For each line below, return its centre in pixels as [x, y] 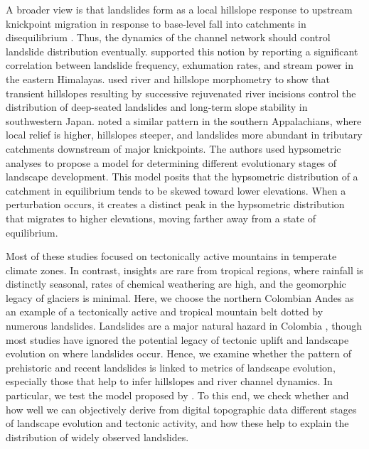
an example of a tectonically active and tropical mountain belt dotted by [165, 312]
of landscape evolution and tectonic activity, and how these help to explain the [177, 423]
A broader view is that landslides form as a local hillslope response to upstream [179, 9]
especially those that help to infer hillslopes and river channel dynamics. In [169, 381]
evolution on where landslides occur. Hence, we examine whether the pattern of [179, 353]
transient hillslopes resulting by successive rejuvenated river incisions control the [181, 93]
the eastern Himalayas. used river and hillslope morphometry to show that [168, 79]
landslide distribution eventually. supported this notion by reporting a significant [182, 51]
